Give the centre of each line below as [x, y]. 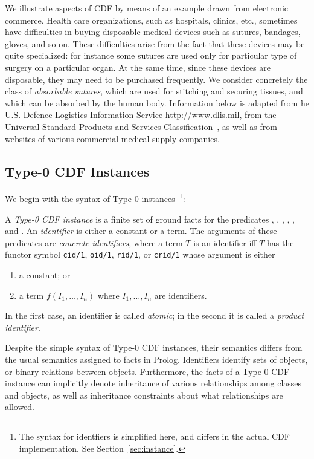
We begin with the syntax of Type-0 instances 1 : [95, 197]
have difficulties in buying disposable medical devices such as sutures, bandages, [153, 32]
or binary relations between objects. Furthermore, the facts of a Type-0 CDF [147, 371]
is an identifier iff [225, 242]
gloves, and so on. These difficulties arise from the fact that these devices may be [155, 43]
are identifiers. [181, 295]
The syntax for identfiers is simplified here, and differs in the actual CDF [154, 436]
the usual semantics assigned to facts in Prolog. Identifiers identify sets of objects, [156, 359]
